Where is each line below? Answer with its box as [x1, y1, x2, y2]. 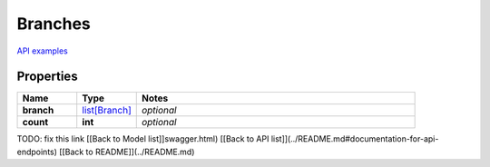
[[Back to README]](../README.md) [59, 146, 195, 157]
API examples [16, 45, 68, 56]
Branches [16, 14, 91, 34]
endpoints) [16, 146, 58, 157]
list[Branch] [82, 104, 132, 117]
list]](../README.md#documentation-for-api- [270, 133, 439, 144]
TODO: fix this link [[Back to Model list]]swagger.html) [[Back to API [16, 133, 269, 144]
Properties [16, 69, 78, 84]
